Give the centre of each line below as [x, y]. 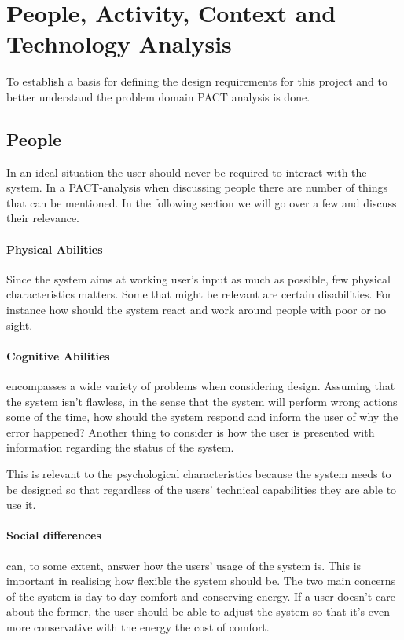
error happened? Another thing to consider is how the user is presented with [191, 432]
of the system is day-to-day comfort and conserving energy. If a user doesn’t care [201, 596]
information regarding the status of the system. [120, 447]
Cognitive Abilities [58, 355]
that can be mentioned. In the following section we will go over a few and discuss [202, 202]
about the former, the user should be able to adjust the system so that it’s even [198, 611]
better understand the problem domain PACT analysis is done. [158, 96]
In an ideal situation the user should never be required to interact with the [187, 172]
